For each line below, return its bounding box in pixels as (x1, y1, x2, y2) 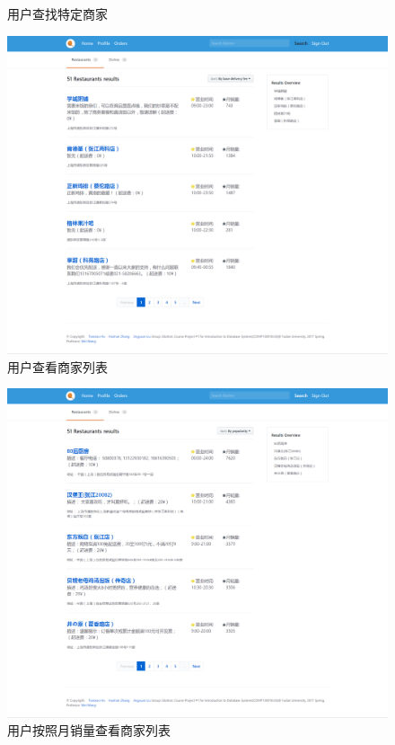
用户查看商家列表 (7, 357, 108, 376)
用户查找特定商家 (7, 4, 108, 22)
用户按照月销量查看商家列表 (7, 721, 171, 740)
